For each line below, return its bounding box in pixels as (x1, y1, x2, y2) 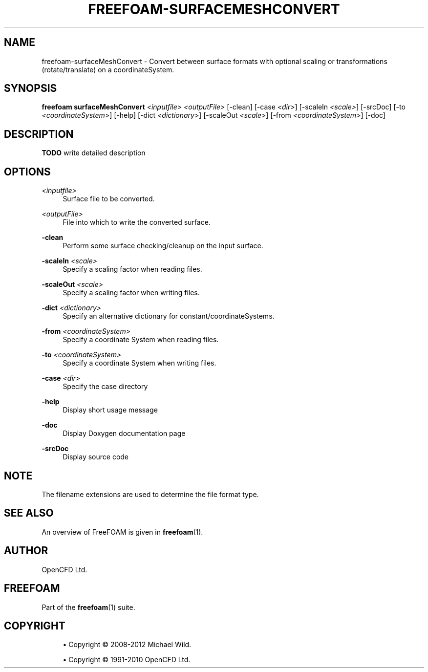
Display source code (63, 453, 129, 461)
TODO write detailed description (42, 149, 146, 157)
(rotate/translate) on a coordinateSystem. (42, 65, 174, 74)
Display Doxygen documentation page (63, 429, 186, 438)
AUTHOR (4, 544, 48, 557)
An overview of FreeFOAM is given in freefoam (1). (42, 527, 203, 536)
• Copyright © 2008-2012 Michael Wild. (63, 640, 192, 649)
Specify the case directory (63, 382, 148, 391)
